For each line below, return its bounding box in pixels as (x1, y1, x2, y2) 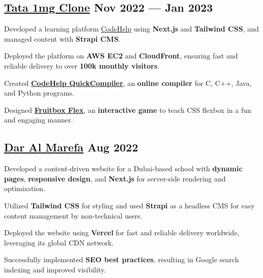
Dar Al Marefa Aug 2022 (4, 139, 138, 155)
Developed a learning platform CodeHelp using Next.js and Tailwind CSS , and (4, 23, 259, 34)
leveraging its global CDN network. (4, 237, 114, 248)
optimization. (4, 183, 45, 194)
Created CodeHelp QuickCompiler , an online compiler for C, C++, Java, (4, 77, 252, 88)
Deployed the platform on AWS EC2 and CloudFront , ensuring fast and (4, 50, 238, 61)
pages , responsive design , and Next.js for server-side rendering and (4, 173, 226, 183)
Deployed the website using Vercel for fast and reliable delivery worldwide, (4, 227, 240, 238)
